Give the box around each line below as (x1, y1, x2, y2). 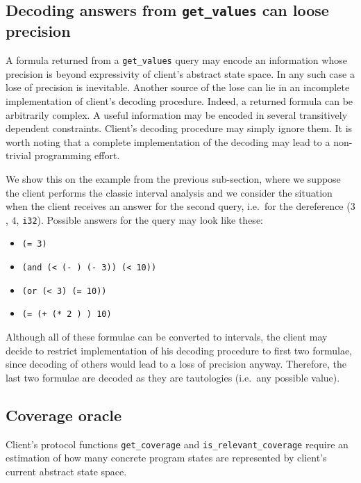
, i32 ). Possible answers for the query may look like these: (16, 212, 263, 227)
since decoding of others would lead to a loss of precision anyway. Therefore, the (6, 357, 346, 371)
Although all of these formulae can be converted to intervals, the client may (6, 329, 328, 344)
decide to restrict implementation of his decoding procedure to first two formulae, (6, 343, 353, 357)
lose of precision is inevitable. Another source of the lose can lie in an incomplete (6, 80, 350, 95)
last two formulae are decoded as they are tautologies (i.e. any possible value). (6, 370, 340, 384)
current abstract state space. (6, 464, 127, 478)
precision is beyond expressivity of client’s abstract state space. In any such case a (6, 66, 355, 81)
